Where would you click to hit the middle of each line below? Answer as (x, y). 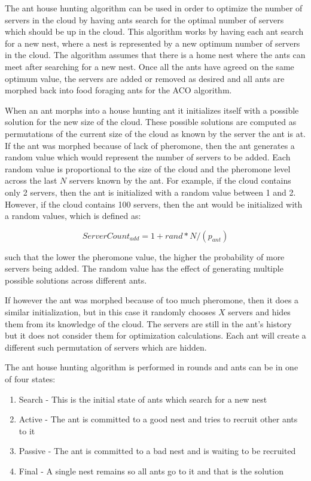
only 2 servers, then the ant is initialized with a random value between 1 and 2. (150, 192)
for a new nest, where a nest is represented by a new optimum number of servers (153, 43)
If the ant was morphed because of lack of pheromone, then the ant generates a (150, 145)
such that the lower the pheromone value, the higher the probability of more (145, 256)
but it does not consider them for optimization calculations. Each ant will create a (155, 335)
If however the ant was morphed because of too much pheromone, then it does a (152, 300)
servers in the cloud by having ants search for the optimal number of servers (144, 19)
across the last (31, 180)
